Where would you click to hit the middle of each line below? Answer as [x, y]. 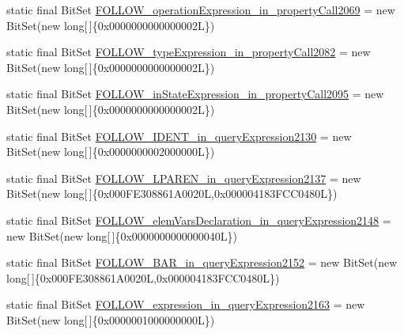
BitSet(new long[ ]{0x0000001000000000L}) [111, 319]
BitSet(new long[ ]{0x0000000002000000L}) [111, 152]
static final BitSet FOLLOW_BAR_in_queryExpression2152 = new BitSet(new [202, 262]
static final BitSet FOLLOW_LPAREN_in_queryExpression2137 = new [184, 178]
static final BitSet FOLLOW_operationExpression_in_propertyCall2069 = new [201, 9]
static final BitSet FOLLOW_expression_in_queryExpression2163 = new [186, 304]
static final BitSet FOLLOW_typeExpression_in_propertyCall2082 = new [189, 52]
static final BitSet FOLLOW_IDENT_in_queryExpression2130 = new [179, 136]
